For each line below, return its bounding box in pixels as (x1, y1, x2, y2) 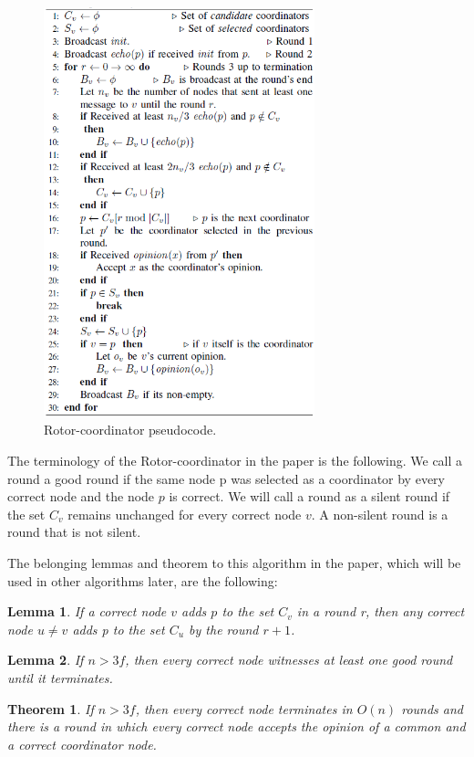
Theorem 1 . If (7, 699, 94, 718)
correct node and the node (7, 487, 155, 506)
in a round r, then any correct (296, 602, 465, 621)
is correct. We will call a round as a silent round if (169, 487, 450, 506)
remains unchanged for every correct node (67, 504, 302, 523)
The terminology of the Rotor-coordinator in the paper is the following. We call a (7, 451, 463, 470)
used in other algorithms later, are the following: (7, 571, 278, 590)
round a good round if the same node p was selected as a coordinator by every (7, 468, 445, 488)
